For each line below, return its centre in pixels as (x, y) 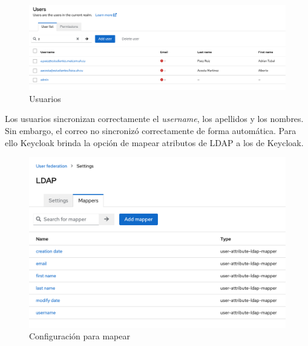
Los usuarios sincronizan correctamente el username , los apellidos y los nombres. (154, 119)
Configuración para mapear (80, 336)
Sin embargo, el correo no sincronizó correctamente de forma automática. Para (151, 130)
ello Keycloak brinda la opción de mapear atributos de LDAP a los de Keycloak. (154, 142)
